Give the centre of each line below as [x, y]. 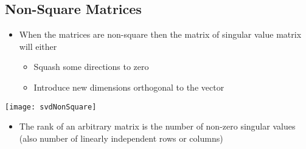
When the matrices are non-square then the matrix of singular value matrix [160, 34]
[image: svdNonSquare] [51, 107]
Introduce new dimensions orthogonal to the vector [129, 87]
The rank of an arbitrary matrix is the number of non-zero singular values [157, 126]
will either [38, 46]
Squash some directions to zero [91, 67]
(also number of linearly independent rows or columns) [121, 138]
